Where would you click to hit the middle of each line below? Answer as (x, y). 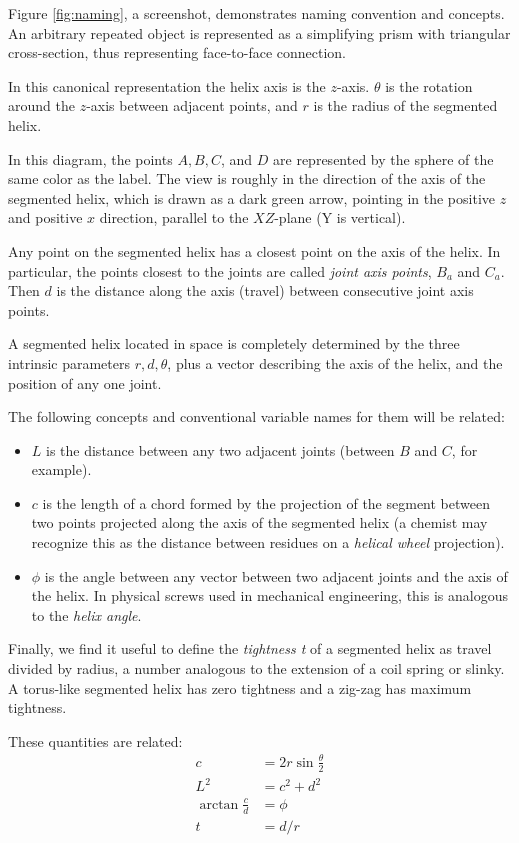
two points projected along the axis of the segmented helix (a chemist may (259, 522)
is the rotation (429, 85)
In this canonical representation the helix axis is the (167, 85)
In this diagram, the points (90, 158)
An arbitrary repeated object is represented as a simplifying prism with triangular (259, 32)
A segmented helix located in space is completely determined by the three (234, 343)
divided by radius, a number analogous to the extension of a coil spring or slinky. (256, 668)
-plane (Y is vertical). (340, 217)
